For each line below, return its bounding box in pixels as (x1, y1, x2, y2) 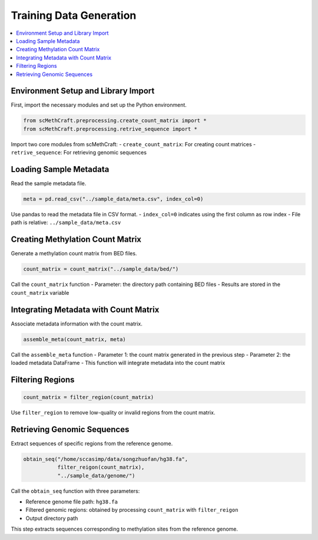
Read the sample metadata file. (11, 180, 87, 187)
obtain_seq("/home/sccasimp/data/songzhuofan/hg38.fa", (23, 456, 188, 462)
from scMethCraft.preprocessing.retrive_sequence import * (23, 126, 197, 132)
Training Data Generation (11, 9, 137, 22)
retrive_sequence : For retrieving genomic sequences (11, 149, 147, 156)
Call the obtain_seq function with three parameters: (11, 487, 140, 495)
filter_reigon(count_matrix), (57, 464, 145, 471)
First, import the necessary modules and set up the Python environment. (11, 101, 187, 108)
